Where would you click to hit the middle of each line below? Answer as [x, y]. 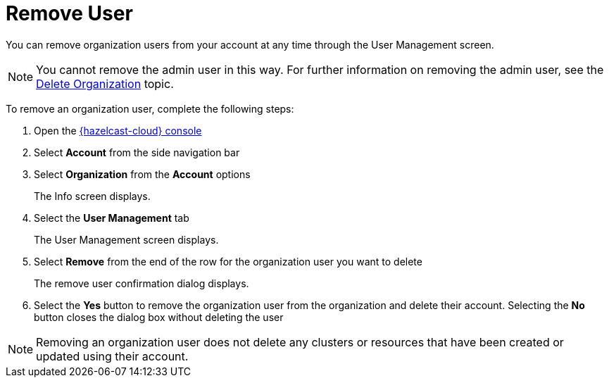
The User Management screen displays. [126, 239]
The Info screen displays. [92, 196]
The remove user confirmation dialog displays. [142, 283]
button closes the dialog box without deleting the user [159, 317]
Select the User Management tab [112, 218]
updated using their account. [112, 356]
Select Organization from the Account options [142, 174]
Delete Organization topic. [105, 83]
